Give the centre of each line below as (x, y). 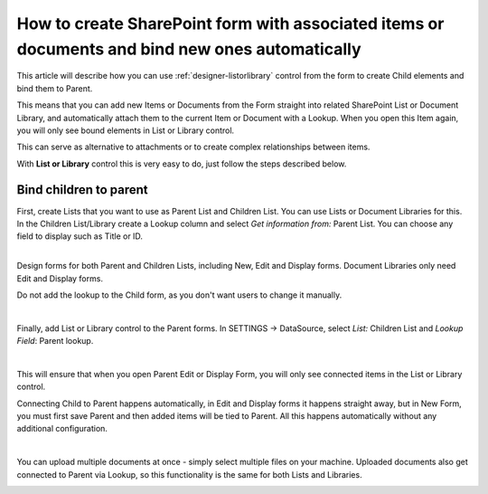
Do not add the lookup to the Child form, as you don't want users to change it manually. (179, 295)
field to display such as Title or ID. (80, 236)
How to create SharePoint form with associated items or (230, 24)
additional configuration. (62, 429)
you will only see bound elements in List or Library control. (126, 130)
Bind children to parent (82, 190)
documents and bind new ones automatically (189, 49)
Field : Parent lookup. (55, 341)
